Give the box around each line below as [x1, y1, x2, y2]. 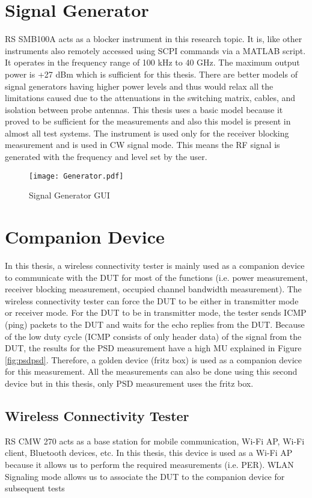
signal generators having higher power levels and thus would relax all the [5, 79, 274, 92]
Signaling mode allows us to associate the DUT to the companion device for [5, 470, 285, 482]
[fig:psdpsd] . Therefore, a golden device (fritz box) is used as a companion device [5, 353, 302, 366]
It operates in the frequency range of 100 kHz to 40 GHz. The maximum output [5, 56, 300, 69]
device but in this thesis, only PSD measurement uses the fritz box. [5, 377, 254, 389]
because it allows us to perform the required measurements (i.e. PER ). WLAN [5, 458, 294, 470]
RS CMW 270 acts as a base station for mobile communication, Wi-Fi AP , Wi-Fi [5, 434, 305, 447]
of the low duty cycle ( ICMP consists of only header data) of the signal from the [5, 330, 302, 342]
